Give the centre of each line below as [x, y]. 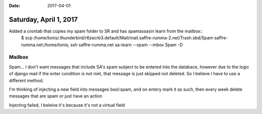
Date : [15, 6]
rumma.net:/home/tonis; [45, 45]
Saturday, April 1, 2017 [43, 19]
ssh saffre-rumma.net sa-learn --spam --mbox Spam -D [127, 45]
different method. [26, 81]
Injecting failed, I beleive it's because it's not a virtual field [67, 105]
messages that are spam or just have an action [56, 96]
